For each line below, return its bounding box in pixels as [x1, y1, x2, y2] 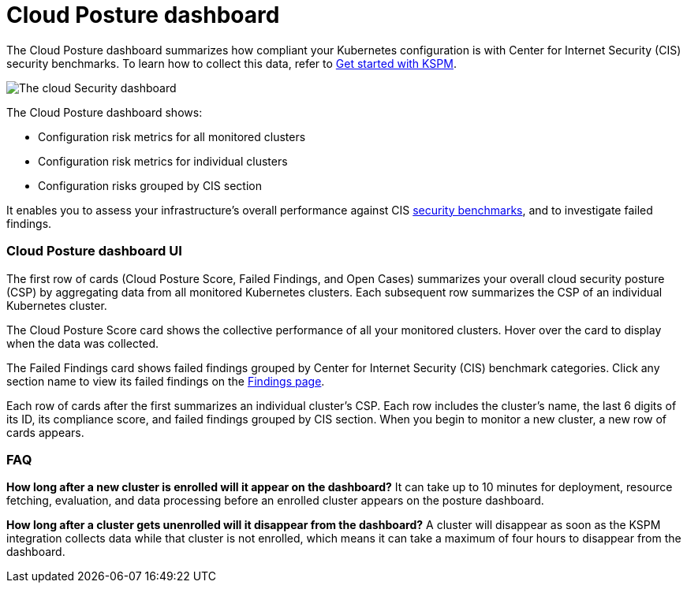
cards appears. [6, 425, 84, 439]
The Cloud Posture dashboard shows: [6, 105, 203, 119]
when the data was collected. [6, 336, 159, 350]
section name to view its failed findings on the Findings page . [6, 374, 325, 388]
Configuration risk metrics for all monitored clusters [38, 129, 306, 144]
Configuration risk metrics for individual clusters [38, 154, 288, 168]
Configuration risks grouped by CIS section [38, 178, 262, 192]
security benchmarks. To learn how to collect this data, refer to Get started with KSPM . [6, 56, 457, 70]
